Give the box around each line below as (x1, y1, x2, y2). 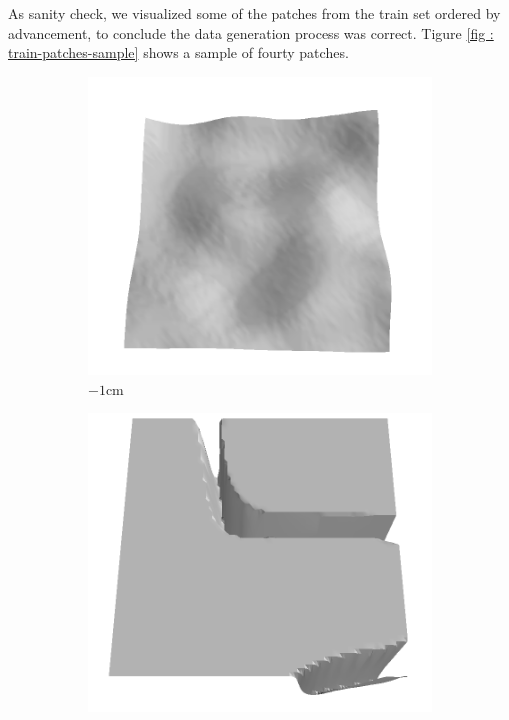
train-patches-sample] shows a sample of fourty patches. (8, 42, 349, 63)
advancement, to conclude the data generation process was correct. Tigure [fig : (8, 22, 494, 43)
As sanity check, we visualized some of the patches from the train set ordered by (8, 3, 501, 23)
